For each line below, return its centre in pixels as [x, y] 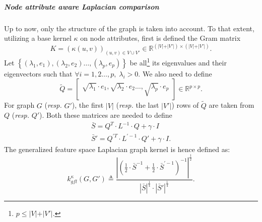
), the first [88, 105]
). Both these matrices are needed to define [106, 115]
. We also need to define [175, 73]
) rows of [185, 105]
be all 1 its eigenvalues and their [178, 62]
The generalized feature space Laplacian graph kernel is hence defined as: [117, 149]
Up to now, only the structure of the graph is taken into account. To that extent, [129, 28]
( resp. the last [138, 105]
